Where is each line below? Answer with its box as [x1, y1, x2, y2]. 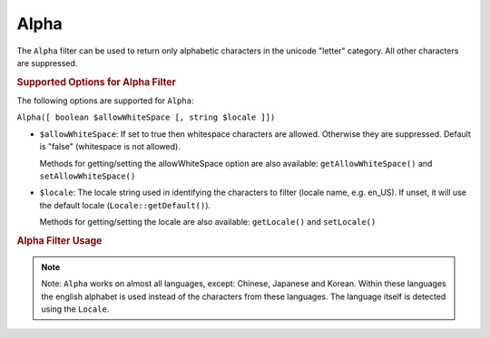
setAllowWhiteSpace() [39, 170, 136, 181]
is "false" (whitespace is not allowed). [39, 141, 181, 152]
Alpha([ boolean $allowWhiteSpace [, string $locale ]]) [16, 112, 276, 122]
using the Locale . [41, 304, 110, 314]
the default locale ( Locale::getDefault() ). [39, 199, 211, 210]
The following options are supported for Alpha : [16, 95, 194, 106]
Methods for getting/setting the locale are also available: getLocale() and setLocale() [39, 217, 377, 227]
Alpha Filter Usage [16, 234, 103, 246]
